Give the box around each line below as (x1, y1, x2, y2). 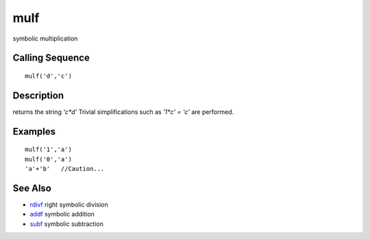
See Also (12, 182, 51, 194)
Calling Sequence (12, 52, 90, 64)
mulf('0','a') (25, 155, 72, 163)
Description (12, 89, 64, 101)
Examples (12, 126, 56, 137)
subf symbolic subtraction (29, 220, 104, 228)
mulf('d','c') (25, 72, 72, 80)
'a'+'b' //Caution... (25, 165, 105, 173)
